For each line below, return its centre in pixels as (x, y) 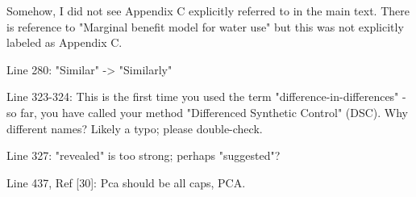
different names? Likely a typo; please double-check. (135, 128)
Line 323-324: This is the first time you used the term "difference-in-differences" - (206, 96)
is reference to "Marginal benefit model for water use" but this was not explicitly (205, 26)
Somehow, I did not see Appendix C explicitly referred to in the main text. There (208, 10)
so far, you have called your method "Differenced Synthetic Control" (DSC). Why (207, 112)
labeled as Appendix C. (64, 42)
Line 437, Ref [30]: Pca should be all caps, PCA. (126, 182)
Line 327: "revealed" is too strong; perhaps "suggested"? (144, 155)
